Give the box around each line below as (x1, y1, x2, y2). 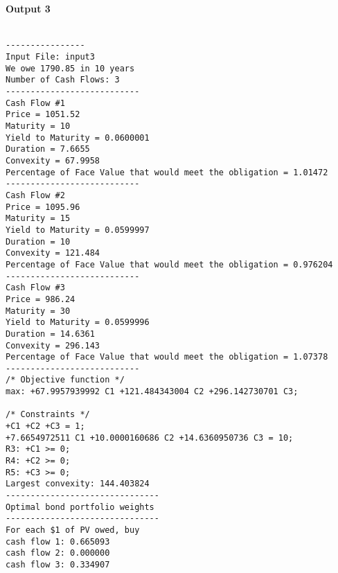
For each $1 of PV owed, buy (6, 525, 140, 536)
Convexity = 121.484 (6, 248, 100, 258)
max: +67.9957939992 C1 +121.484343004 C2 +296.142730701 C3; (6, 387, 299, 397)
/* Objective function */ (6, 375, 125, 385)
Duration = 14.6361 (6, 328, 95, 339)
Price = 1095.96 (6, 202, 80, 212)
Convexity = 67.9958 (6, 156, 100, 166)
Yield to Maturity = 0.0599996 (6, 317, 150, 328)
